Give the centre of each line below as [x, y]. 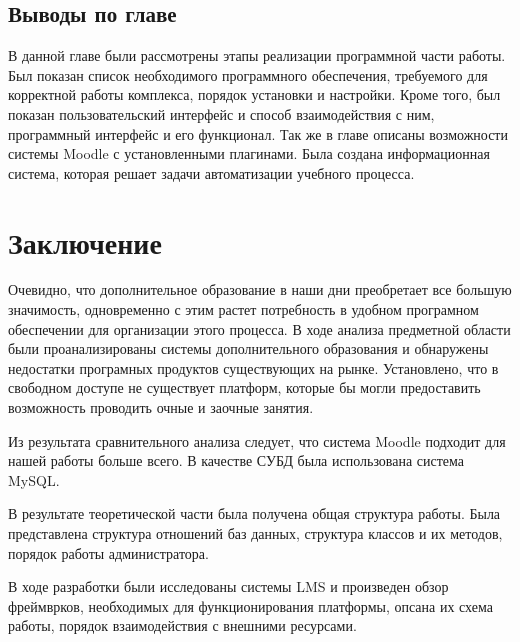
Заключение [85, 241]
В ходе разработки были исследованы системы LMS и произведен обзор [228, 586]
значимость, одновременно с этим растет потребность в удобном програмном [243, 309]
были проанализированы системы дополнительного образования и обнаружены [248, 348]
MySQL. [34, 479]
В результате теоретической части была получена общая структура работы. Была [254, 513]
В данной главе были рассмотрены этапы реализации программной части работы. [257, 55]
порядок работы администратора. [108, 552]
